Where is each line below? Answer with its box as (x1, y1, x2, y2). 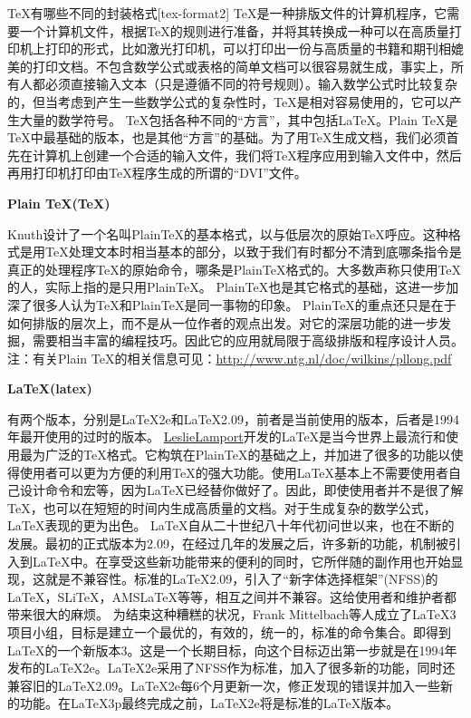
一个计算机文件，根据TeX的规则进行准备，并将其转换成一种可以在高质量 (19, 21, 449, 40)
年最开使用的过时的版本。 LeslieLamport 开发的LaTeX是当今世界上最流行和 (7, 427, 447, 446)
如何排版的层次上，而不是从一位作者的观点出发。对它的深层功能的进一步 (7, 313, 438, 332)
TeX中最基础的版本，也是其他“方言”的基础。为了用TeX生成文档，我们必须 (7, 128, 447, 147)
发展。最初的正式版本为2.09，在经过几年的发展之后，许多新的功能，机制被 (7, 534, 448, 553)
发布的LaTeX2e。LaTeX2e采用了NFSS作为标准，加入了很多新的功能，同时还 (7, 658, 456, 677)
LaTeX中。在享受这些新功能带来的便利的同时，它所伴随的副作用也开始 (32, 551, 451, 570)
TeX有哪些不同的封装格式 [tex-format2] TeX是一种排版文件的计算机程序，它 (7, 4, 447, 22)
